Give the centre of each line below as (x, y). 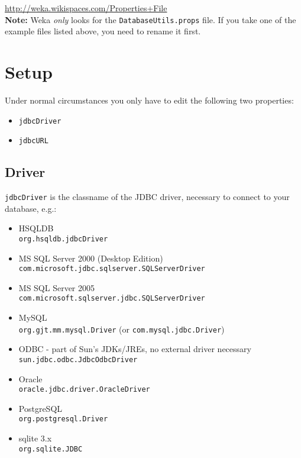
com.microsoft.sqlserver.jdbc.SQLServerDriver (112, 299)
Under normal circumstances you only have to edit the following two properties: (149, 100)
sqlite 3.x (35, 438)
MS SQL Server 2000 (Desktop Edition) (91, 258)
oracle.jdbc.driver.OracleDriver (84, 390)
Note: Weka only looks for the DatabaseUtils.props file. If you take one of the (150, 19)
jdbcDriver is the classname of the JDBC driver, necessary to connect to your (147, 197)
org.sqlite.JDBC (51, 449)
